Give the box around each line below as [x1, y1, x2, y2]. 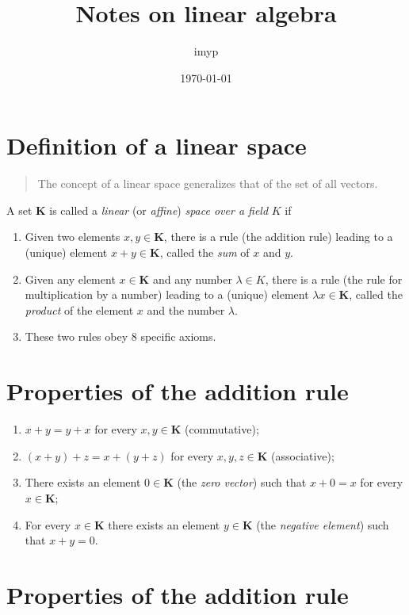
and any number [152, 270, 232, 287]
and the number [147, 301, 225, 318]
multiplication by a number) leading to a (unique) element [25, 286, 309, 303]
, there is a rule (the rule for [265, 270, 403, 287]
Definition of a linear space [6, 129, 307, 162]
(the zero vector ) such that [177, 474, 307, 491]
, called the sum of [159, 244, 250, 261]
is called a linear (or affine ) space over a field [49, 201, 269, 218]
